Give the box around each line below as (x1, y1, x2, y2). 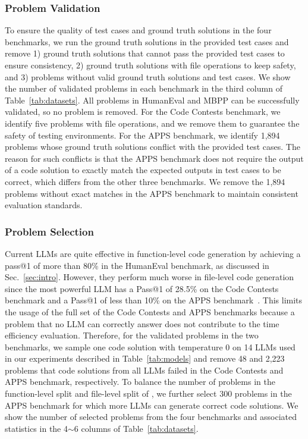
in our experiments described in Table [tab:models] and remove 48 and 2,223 (5, 352, 285, 365)
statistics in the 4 (5, 422, 68, 434)
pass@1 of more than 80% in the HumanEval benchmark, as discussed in (5, 259, 269, 271)
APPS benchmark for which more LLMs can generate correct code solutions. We (5, 399, 298, 411)
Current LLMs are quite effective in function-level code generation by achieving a (5, 247, 301, 259)
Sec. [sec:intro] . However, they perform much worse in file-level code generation (5, 271, 294, 283)
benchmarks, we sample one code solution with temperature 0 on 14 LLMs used (5, 340, 296, 353)
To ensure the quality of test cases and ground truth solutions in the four (5, 24, 272, 36)
